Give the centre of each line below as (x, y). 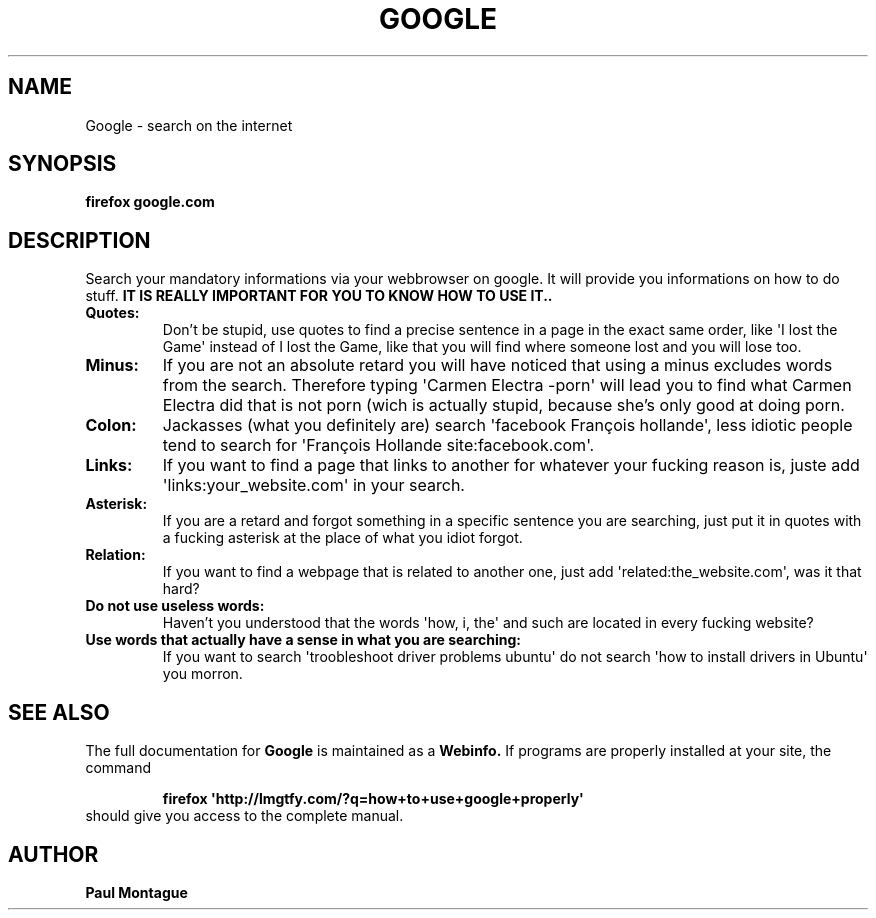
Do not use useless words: (175, 606)
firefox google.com (150, 202)
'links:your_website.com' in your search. (313, 485)
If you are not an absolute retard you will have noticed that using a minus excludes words (497, 365)
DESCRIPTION (79, 240)
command (118, 768)
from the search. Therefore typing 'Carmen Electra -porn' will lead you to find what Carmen (507, 385)
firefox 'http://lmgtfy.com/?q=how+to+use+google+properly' (373, 799)
